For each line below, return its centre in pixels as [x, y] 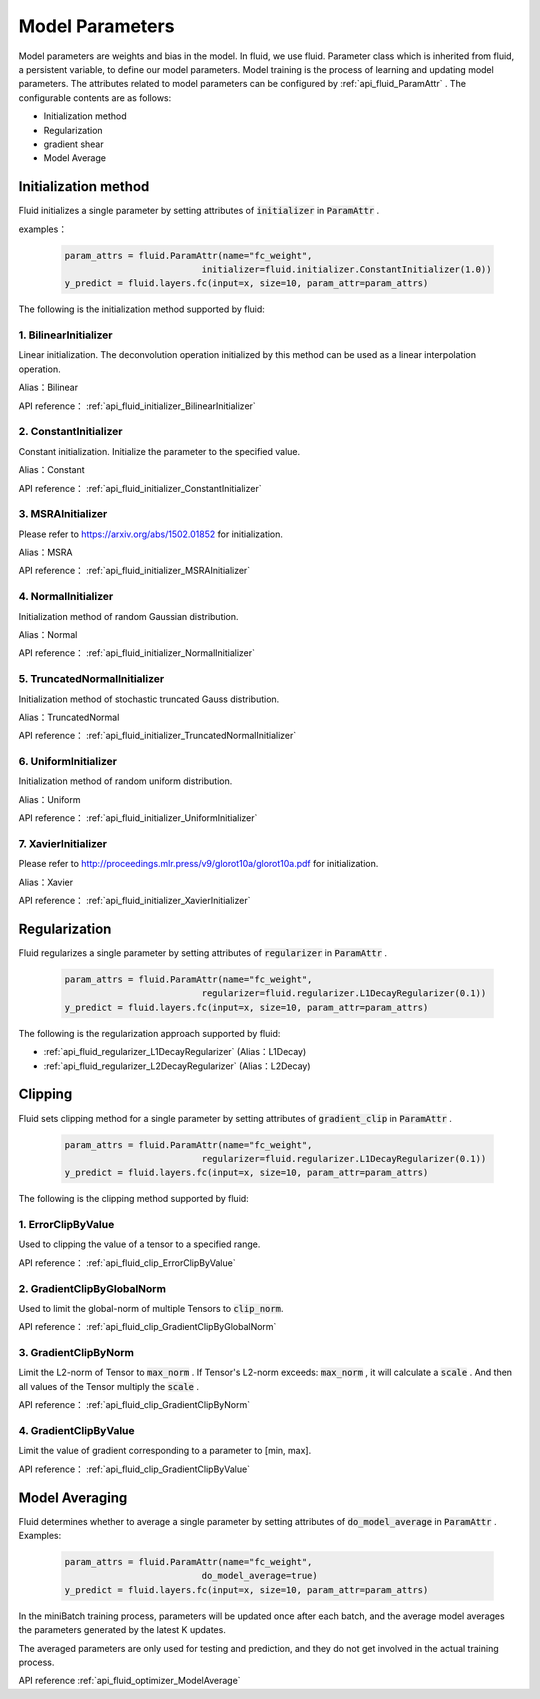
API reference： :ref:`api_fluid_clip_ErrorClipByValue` [127, 1262]
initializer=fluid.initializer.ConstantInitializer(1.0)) [346, 269]
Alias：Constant [51, 470]
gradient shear [73, 144]
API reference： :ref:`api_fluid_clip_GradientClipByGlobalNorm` [147, 1327]
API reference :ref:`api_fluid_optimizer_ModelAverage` [129, 1681]
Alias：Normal [48, 635]
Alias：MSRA [45, 552]
